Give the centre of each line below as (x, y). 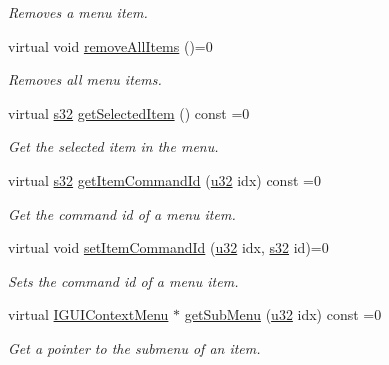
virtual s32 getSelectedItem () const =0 (129, 112)
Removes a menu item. (78, 12)
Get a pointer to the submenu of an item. (134, 347)
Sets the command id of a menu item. (123, 280)
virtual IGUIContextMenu (88, 314)
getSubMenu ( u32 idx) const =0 (283, 314)
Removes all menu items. (85, 79)
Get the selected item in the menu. (113, 146)
